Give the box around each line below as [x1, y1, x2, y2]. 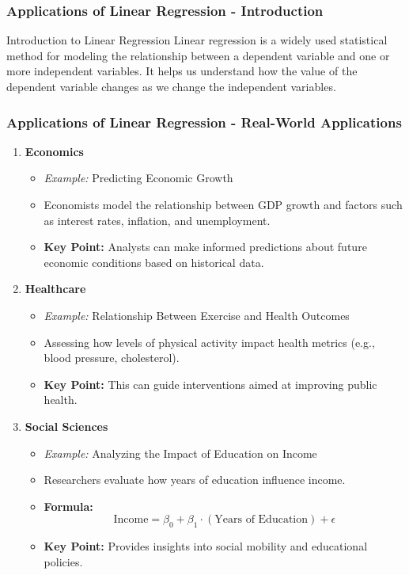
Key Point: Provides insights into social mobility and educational [44, 538, 368, 554]
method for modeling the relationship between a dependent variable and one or [6, 47, 390, 63]
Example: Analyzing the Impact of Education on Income [44, 444, 317, 461]
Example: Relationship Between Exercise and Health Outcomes [44, 307, 350, 323]
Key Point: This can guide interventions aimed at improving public [44, 375, 377, 392]
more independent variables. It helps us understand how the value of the [6, 63, 358, 79]
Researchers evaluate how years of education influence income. [44, 471, 346, 488]
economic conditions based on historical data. [44, 253, 264, 270]
